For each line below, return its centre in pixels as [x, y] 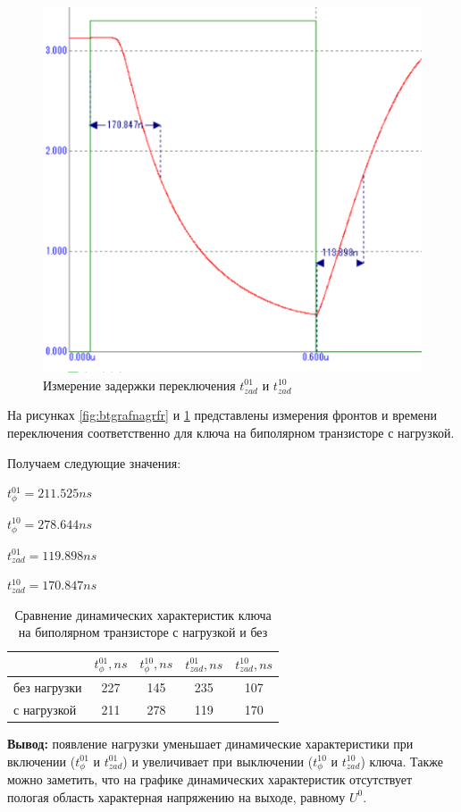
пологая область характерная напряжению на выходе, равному [176, 796]
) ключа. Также [402, 761]
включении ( [42, 761]
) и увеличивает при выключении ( [218, 761]
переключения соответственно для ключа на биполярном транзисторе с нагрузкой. [231, 432]
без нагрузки [48, 686]
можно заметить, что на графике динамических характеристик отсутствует [210, 779]
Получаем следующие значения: [94, 462]
